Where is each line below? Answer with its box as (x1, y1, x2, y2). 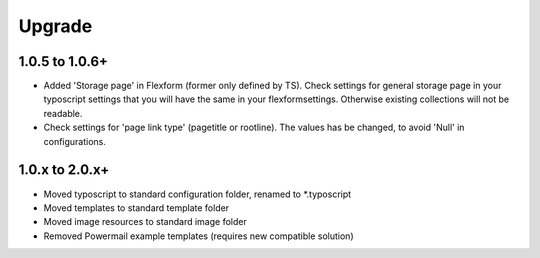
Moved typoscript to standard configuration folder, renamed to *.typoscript (43, 188, 352, 200)
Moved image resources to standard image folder (43, 216, 247, 228)
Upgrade (18, 15, 93, 37)
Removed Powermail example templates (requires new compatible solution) (43, 230, 354, 242)
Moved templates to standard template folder (43, 201, 230, 214)
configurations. (43, 135, 107, 147)
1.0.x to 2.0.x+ (18, 161, 110, 179)
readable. (43, 107, 83, 119)
